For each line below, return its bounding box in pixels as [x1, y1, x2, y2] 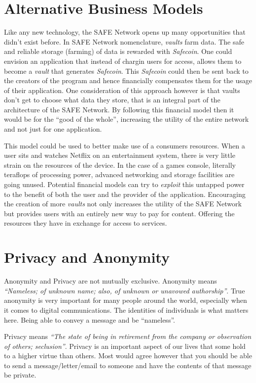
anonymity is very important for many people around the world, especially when [4, 295, 247, 305]
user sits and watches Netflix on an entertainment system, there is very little [4, 150, 235, 160]
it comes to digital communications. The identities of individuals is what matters [4, 304, 249, 315]
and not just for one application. [4, 124, 102, 134]
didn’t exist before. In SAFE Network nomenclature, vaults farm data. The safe [4, 36, 244, 47]
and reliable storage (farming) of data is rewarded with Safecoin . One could [4, 46, 232, 56]
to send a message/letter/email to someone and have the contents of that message [4, 360, 252, 370]
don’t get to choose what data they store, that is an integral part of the [4, 95, 220, 105]
